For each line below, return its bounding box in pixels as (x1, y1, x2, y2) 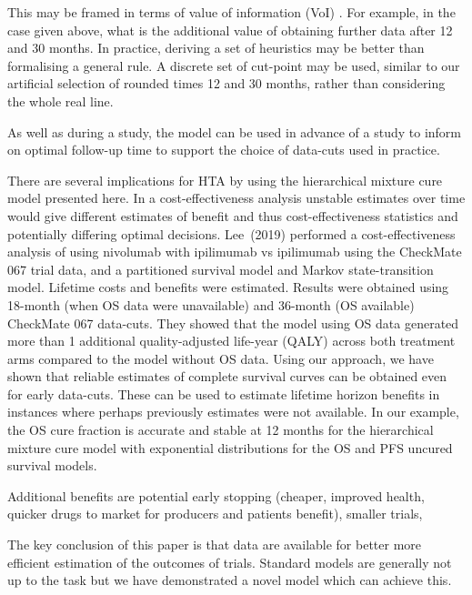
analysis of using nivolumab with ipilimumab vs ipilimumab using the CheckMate (7, 242, 462, 261)
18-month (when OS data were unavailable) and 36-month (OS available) (7, 295, 415, 314)
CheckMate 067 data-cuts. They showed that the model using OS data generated (7, 313, 459, 332)
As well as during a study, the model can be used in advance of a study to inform (7, 122, 462, 141)
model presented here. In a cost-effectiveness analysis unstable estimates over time (7, 188, 466, 207)
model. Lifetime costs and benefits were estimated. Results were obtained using (7, 277, 449, 297)
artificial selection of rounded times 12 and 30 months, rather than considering (7, 74, 446, 93)
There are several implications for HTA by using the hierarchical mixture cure (7, 170, 443, 189)
